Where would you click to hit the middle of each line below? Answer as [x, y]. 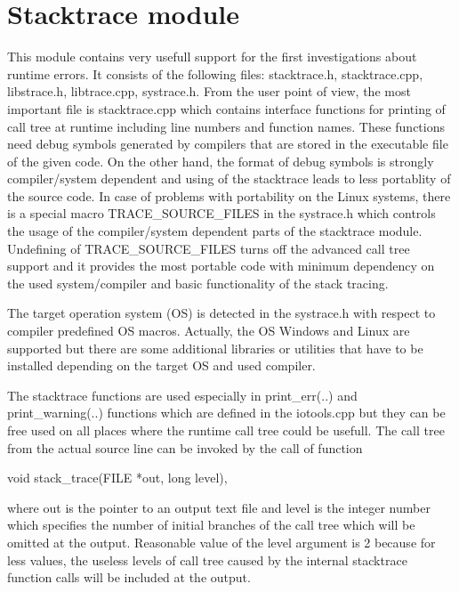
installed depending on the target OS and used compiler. [161, 365]
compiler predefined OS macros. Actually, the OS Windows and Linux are [209, 331]
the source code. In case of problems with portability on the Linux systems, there [229, 195]
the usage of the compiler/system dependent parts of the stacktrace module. [215, 231]
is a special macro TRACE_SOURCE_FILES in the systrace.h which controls [221, 213]
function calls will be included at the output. [129, 577]
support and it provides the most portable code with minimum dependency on [221, 266]
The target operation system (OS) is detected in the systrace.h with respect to [221, 313]
